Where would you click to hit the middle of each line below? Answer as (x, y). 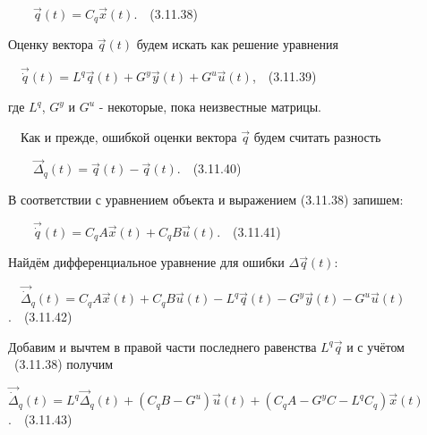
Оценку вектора (51, 44)
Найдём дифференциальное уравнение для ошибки (146, 262)
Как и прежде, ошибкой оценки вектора (128, 136)
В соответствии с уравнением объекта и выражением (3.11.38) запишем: (206, 199)
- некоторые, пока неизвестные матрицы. (210, 107)
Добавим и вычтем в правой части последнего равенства (162, 346)
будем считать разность (317, 136)
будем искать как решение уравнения (237, 44)
